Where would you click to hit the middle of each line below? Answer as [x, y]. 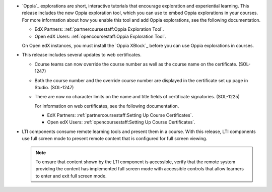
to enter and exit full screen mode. [71, 176]
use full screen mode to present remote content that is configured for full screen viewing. [115, 139]
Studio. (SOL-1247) [54, 87]
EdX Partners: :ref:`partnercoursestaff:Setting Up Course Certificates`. [120, 115]
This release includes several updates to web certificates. [82, 55]
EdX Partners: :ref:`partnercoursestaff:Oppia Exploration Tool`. [99, 29]
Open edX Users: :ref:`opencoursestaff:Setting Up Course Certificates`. [121, 122]
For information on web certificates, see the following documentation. [107, 106]
